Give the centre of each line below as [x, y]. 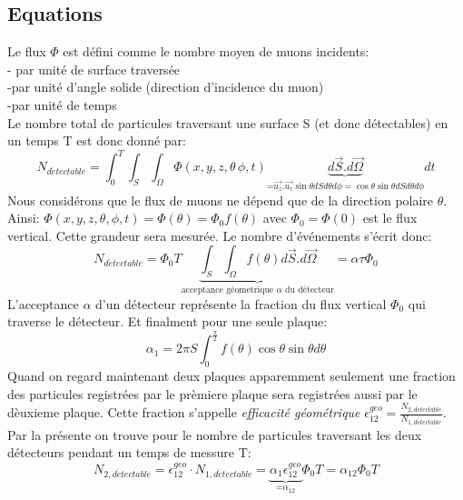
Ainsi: [24, 218]
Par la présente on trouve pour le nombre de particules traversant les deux [215, 434]
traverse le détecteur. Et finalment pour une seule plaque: [167, 321]
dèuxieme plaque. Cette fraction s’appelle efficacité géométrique [184, 412]
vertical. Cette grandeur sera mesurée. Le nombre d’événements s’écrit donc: [220, 235]
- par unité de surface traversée [94, 69]
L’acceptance [43, 303]
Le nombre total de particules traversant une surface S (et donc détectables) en [228, 122]
